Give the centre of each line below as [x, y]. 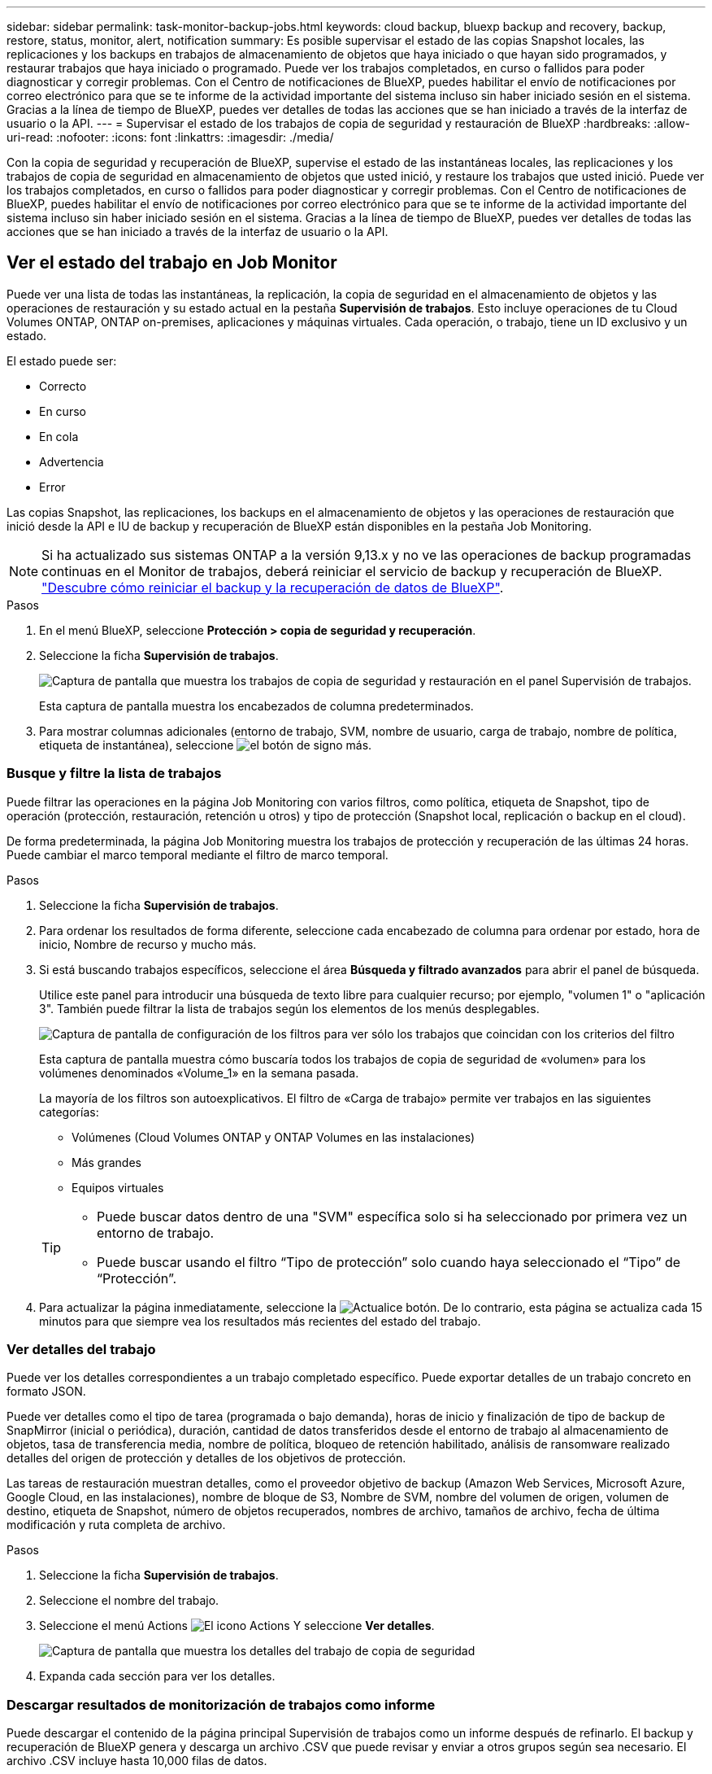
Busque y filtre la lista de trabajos [114, 773]
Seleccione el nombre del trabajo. [129, 1601]
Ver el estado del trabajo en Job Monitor [172, 263]
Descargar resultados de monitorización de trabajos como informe [221, 1704]
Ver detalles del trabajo [81, 1349]
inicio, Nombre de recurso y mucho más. [148, 944]
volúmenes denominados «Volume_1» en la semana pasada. [199, 1073]
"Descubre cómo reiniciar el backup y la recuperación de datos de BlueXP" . [273, 587]
